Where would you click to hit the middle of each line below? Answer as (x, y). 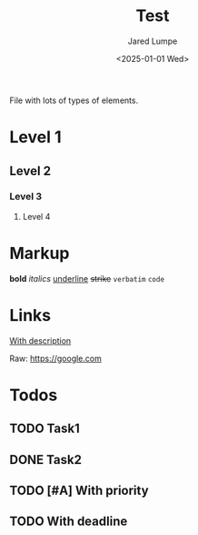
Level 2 (30, 171)
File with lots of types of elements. (74, 100)
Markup (40, 253)
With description (40, 340)
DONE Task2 (45, 460)
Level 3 (26, 197)
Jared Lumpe (153, 41)
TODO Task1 (45, 429)
